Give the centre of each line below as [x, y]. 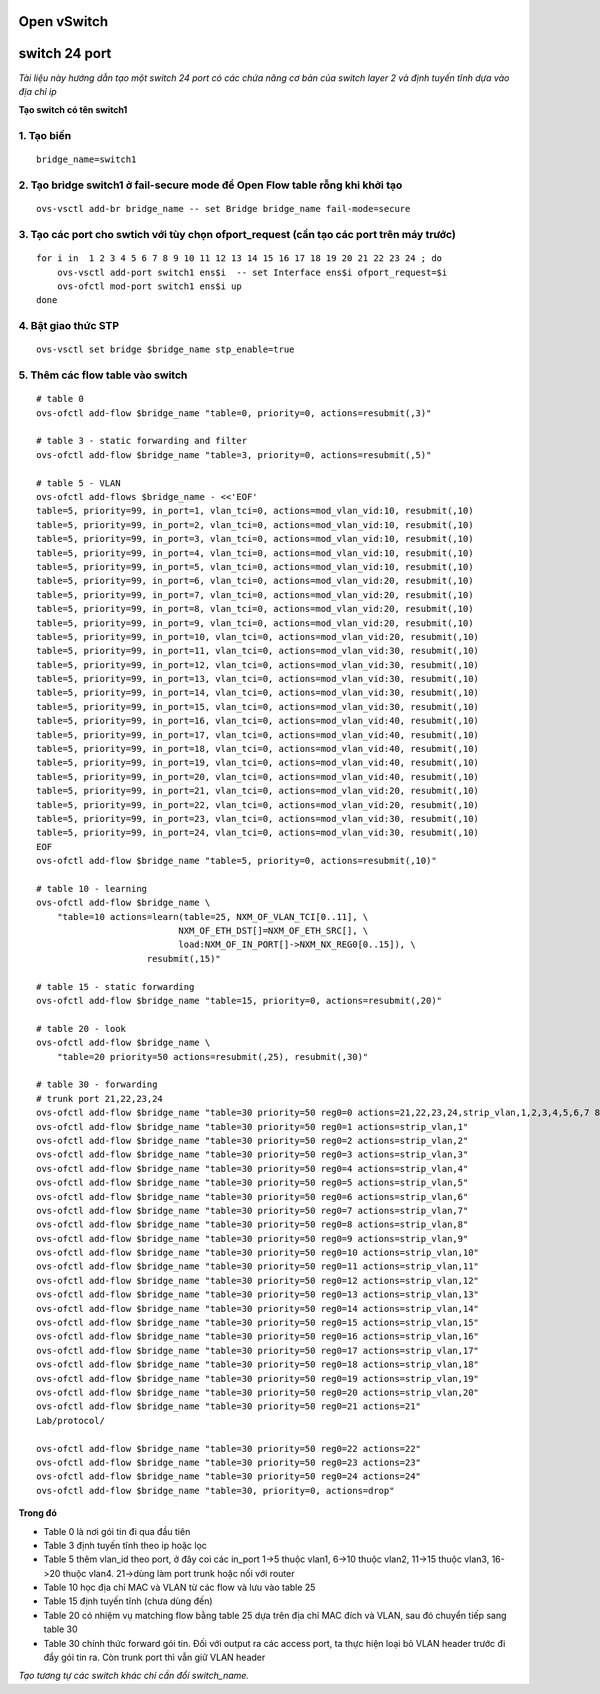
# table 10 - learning [92, 888]
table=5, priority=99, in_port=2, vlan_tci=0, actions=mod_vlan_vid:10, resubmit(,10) [255, 524]
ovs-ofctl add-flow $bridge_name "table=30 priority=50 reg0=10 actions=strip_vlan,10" [258, 1253]
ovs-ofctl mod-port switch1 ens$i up [149, 286]
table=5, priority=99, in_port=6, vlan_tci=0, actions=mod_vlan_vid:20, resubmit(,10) [255, 581]
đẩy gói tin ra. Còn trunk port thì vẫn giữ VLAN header [154, 1657]
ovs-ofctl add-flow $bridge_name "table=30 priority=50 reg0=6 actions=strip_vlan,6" [252, 1196]
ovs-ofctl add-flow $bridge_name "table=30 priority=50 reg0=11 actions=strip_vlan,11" [258, 1266]
